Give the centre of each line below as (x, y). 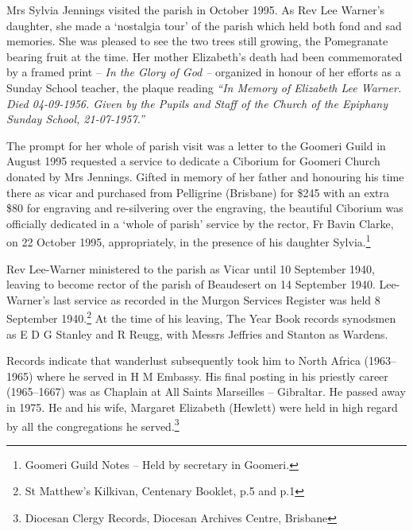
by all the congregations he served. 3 (93, 424)
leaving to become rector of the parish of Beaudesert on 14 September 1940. (191, 284)
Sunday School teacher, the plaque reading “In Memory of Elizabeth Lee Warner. (204, 87)
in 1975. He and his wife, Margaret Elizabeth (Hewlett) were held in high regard (202, 407)
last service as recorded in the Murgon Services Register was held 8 (217, 299)
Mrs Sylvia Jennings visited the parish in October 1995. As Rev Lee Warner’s (196, 10)
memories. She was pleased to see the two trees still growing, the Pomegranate (197, 41)
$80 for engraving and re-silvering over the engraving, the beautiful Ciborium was (205, 208)
